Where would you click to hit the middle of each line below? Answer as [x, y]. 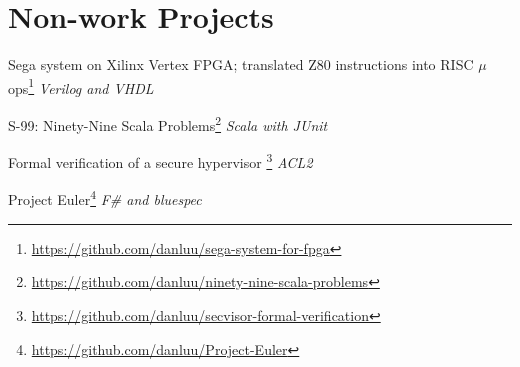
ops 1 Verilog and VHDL [81, 86]
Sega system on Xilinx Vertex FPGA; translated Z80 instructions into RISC [241, 64]
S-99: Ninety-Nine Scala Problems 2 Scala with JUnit [168, 123]
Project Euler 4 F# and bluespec [105, 198]
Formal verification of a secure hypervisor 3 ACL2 [160, 160]
